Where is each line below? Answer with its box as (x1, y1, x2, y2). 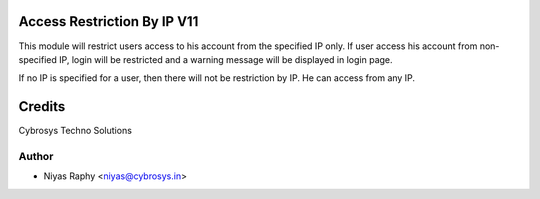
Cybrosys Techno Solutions (18, 125, 132, 137)
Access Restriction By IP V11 (18, 13, 199, 30)
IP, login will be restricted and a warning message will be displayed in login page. (58, 53, 394, 65)
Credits (18, 98, 66, 115)
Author (18, 149, 54, 163)
